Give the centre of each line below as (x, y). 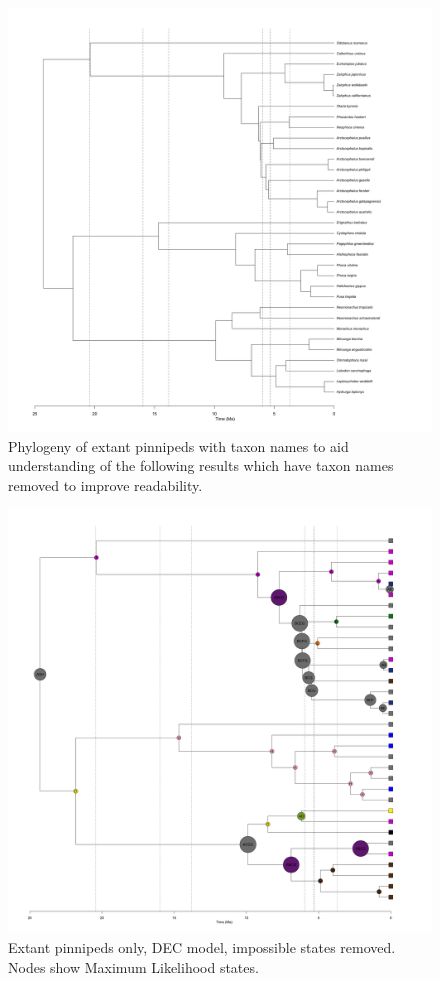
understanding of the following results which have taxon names (201, 465)
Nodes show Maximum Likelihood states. (133, 966)
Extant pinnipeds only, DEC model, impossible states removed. (202, 946)
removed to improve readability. (105, 484)
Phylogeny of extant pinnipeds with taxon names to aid (178, 445)
